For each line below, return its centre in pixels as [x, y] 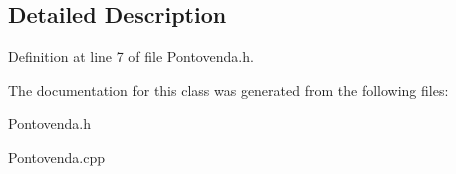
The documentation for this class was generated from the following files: [228, 89]
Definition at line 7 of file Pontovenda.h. [131, 56]
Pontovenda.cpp [57, 156]
